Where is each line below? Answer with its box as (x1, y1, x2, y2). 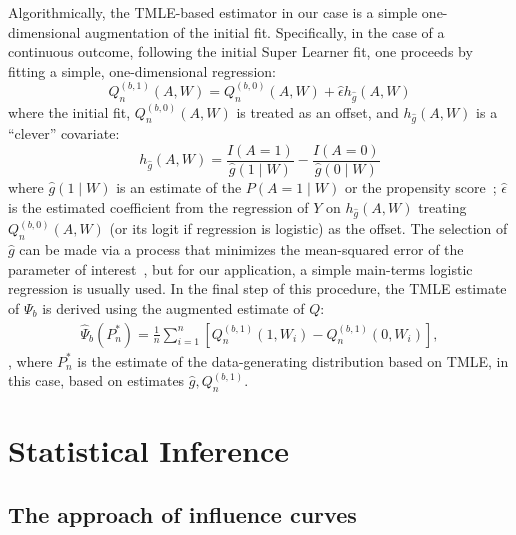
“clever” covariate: (8, 123, 120, 144)
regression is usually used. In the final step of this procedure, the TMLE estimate (8, 278, 507, 299)
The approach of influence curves (8, 498, 357, 529)
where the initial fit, (8, 101, 131, 122)
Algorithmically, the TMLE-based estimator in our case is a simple (8, 2, 418, 22)
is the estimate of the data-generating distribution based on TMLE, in (77, 350, 509, 371)
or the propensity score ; (344, 177, 497, 198)
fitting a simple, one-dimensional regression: (8, 60, 276, 81)
